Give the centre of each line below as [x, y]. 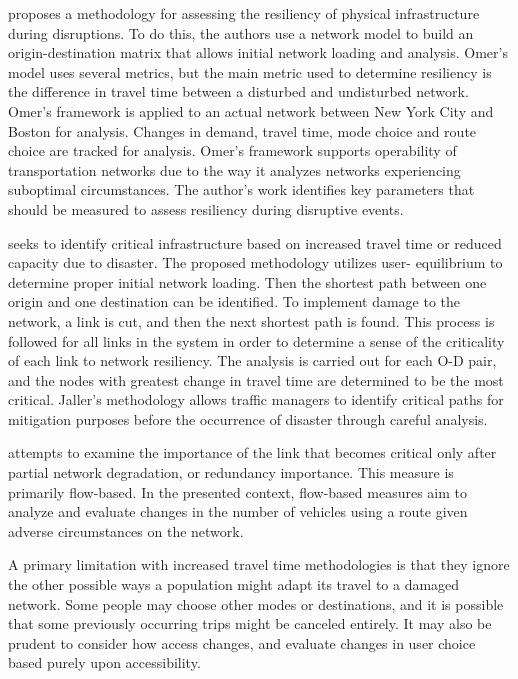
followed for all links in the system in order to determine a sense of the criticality [256, 340]
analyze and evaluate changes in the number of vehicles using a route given [238, 511]
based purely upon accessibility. [104, 662]
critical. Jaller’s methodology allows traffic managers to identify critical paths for [256, 399]
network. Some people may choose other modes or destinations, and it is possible [256, 603]
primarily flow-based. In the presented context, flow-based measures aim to [238, 491]
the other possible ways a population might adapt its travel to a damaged [234, 584]
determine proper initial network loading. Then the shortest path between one [247, 281]
